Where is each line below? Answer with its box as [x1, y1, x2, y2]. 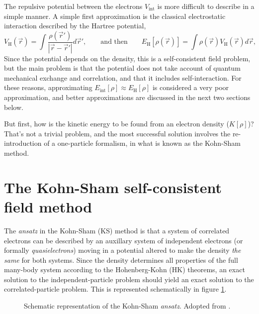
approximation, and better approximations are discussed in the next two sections [4, 92, 251, 103]
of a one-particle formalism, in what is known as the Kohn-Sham [44, 138, 241, 148]
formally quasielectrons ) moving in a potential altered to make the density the [4, 245, 241, 255]
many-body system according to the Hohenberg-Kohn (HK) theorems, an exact [4, 264, 245, 275]
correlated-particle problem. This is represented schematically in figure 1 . [4, 284, 227, 294]
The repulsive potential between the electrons [4, 1, 143, 11]
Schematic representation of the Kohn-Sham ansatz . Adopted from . [24, 301, 231, 311]
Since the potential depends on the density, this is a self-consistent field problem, [4, 53, 251, 63]
